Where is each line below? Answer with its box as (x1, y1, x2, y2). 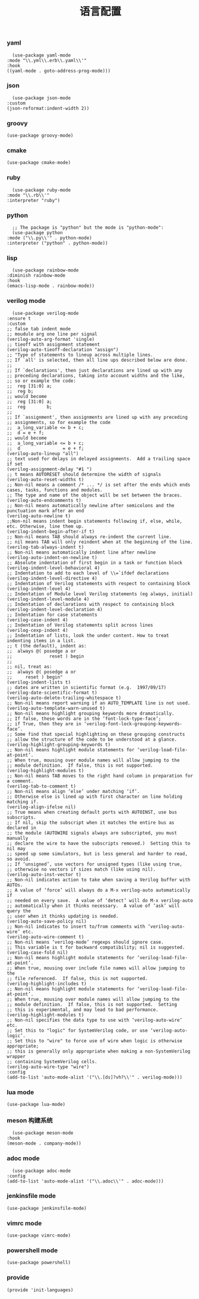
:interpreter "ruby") (7, 197, 61, 203)
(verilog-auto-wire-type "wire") (7, 1064, 90, 1070)
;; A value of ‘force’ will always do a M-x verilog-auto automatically (7, 887, 191, 893)
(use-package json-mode (12, 95, 71, 101)
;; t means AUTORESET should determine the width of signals (7, 471, 162, 478)
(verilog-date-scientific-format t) (7, 690, 97, 696)
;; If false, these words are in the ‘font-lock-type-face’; (7, 716, 162, 722)
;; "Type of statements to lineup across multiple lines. (7, 352, 153, 358)
